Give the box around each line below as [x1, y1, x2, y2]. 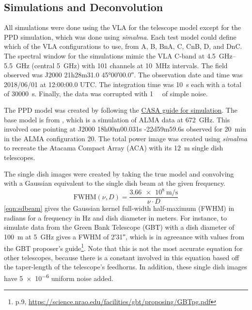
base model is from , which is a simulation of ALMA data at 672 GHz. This [4, 114, 230, 124]
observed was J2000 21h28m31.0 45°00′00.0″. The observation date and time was [4, 70, 243, 80]
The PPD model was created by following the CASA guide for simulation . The [4, 104, 237, 115]
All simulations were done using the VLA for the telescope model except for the [4, 22, 241, 32]
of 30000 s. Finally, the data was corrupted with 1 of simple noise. [4, 89, 208, 99]
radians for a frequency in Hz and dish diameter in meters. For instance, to [4, 212, 227, 222]
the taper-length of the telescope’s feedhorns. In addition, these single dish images [4, 262, 247, 272]
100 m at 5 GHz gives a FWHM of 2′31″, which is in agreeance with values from [4, 232, 244, 242]
